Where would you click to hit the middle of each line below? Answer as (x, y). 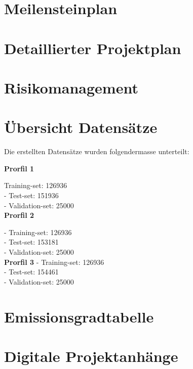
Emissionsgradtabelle (79, 316)
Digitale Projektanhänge (91, 356)
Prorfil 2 (19, 215)
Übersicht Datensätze (81, 127)
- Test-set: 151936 (31, 195)
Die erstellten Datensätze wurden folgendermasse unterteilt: (97, 151)
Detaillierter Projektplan (93, 48)
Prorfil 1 (19, 168)
